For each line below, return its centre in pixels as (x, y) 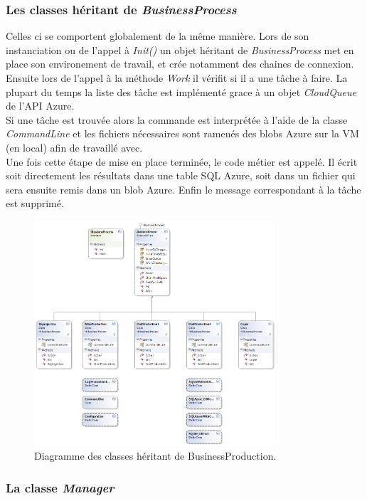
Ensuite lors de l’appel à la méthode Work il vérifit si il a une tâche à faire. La (177, 78)
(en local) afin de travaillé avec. (74, 147)
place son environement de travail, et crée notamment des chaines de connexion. (180, 64)
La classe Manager (60, 487)
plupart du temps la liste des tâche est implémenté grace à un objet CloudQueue (181, 91)
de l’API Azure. (40, 106)
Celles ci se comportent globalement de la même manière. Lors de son (158, 36)
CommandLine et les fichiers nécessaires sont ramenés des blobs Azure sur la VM (182, 133)
